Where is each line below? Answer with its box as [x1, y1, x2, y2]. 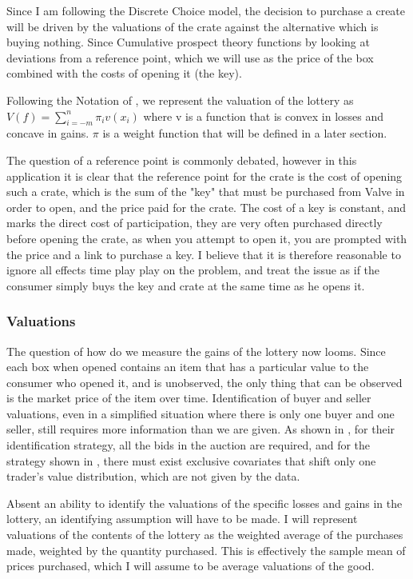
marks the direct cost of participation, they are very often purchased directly [6, 214, 383, 231]
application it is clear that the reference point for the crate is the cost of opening [6, 167, 403, 184]
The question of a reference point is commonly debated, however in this [6, 151, 357, 168]
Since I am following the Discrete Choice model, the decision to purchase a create [6, 2, 406, 18]
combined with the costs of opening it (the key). [6, 65, 242, 82]
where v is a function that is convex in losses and [143, 107, 384, 124]
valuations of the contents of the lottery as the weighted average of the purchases [6, 526, 403, 543]
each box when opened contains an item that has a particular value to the [6, 358, 369, 375]
